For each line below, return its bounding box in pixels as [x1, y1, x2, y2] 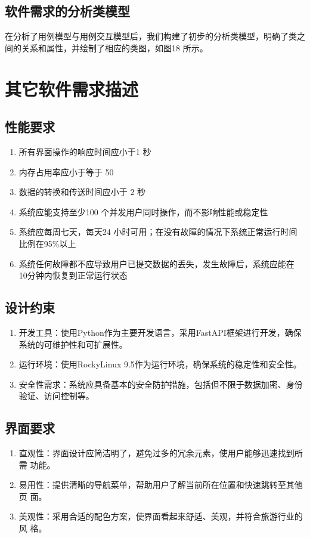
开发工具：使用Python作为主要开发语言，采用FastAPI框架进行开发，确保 [18, 326, 302, 338]
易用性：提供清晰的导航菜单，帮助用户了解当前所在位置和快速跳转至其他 [18, 478, 303, 491]
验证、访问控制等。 [18, 389, 94, 402]
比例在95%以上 [18, 237, 76, 249]
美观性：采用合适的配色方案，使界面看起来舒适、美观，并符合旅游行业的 [18, 510, 303, 522]
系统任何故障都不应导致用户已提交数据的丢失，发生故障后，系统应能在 [18, 257, 294, 270]
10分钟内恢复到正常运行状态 [18, 269, 128, 282]
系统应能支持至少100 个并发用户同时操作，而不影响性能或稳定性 [18, 205, 268, 218]
